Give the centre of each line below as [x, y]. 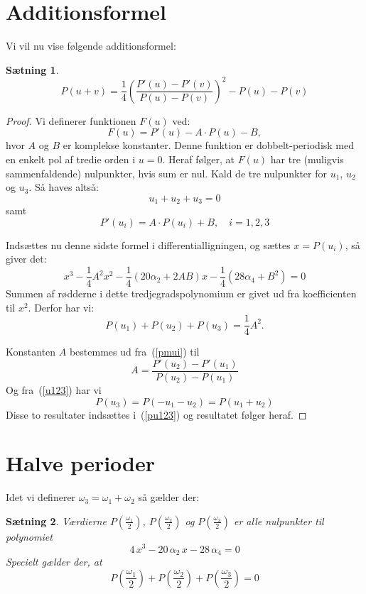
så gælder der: [169, 497]
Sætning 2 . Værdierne [56, 521]
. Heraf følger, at [199, 159]
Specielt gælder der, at [54, 562]
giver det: [26, 259]
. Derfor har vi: [61, 307]
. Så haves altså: [64, 187]
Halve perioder [81, 463]
